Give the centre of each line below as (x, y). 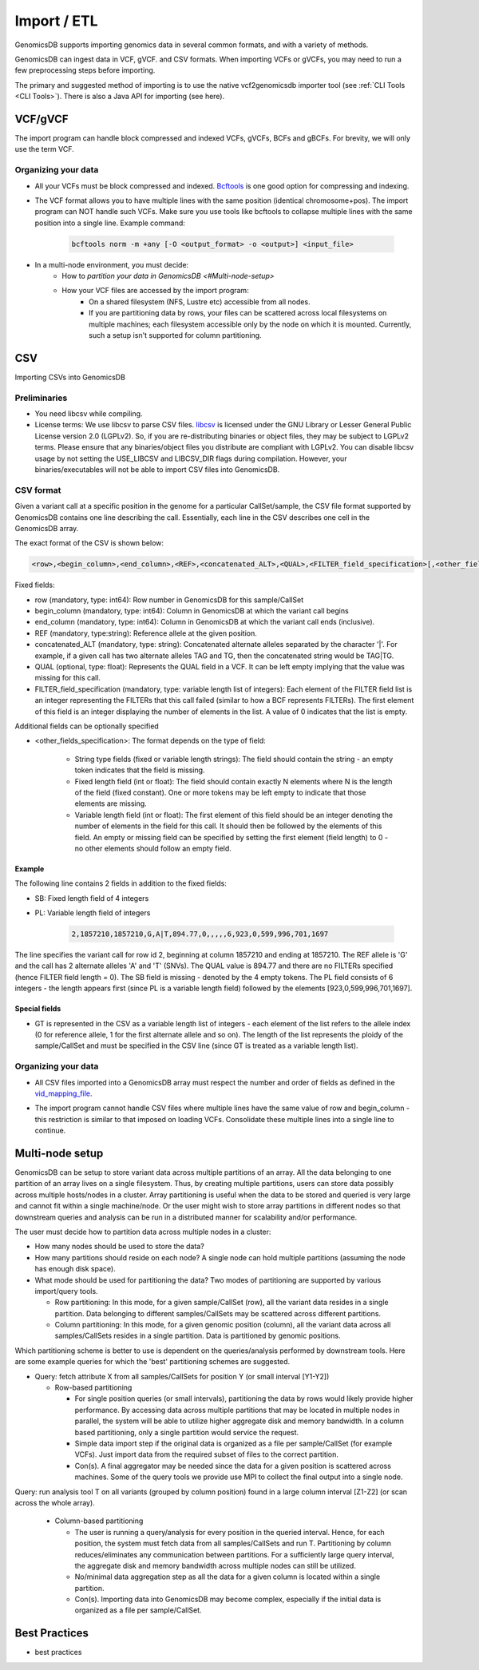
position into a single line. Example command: (110, 223)
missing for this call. (68, 678)
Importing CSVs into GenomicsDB (70, 377)
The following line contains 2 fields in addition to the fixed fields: (121, 883)
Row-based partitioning (93, 1388)
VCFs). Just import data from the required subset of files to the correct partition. (207, 1454)
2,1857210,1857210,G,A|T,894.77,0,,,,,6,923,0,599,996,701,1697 (200, 934)
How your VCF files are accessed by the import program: (155, 291)
